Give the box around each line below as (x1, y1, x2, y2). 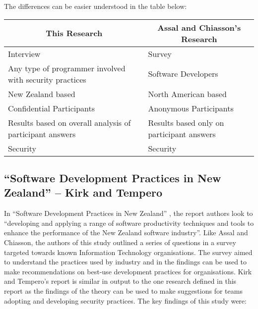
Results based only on (148, 116, 224, 128)
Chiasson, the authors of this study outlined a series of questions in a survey (4, 237, 236, 247)
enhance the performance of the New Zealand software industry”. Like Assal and (4, 227, 248, 238)
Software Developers (148, 68, 218, 80)
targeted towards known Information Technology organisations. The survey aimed (4, 247, 253, 257)
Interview (8, 48, 41, 59)
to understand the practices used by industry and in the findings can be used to (4, 257, 247, 267)
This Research (46, 27, 103, 39)
